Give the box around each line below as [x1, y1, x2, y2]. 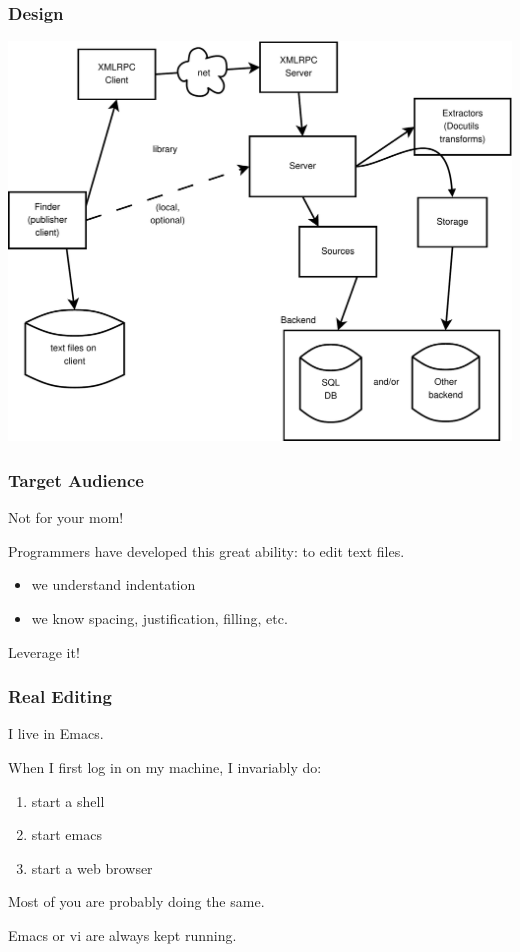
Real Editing [8, 684, 112, 709]
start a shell [31, 790, 105, 811]
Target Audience [8, 467, 144, 492]
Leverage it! [8, 641, 80, 662]
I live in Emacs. [8, 723, 104, 744]
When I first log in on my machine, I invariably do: [8, 756, 322, 777]
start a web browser [31, 857, 153, 878]
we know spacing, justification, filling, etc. [31, 607, 288, 628]
